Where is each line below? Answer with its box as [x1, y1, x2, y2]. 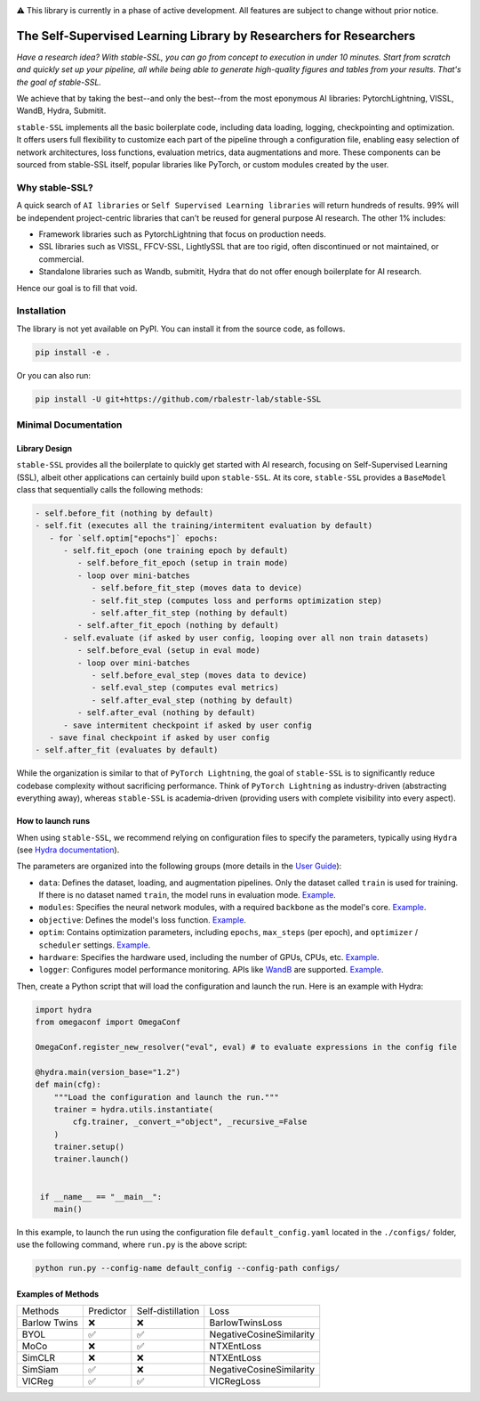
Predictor [87, 1305, 127, 1317]
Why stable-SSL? [16, 181, 93, 193]
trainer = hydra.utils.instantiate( [53, 1104, 213, 1114]
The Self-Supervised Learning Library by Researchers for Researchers [16, 28, 416, 44]
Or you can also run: [16, 370, 92, 380]
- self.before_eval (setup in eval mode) [76, 646, 261, 656]
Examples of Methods [16, 1288, 100, 1299]
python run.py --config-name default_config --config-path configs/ [35, 1263, 340, 1274]
